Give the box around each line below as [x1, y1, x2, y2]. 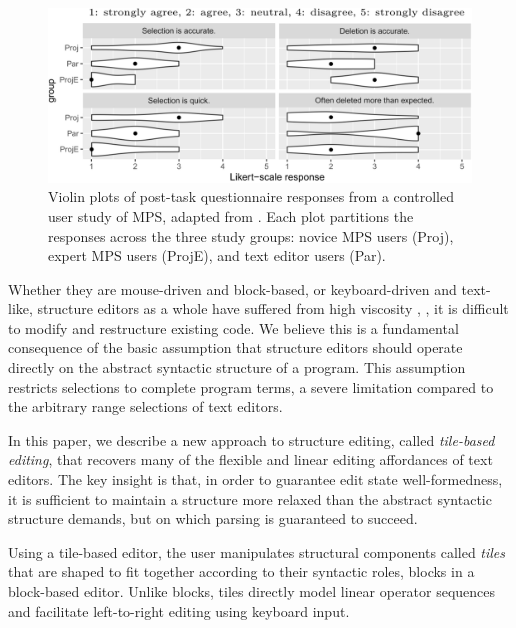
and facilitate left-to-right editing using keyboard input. [8, 600, 350, 621]
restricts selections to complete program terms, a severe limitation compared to [8, 376, 494, 397]
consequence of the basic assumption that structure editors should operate [8, 337, 463, 358]
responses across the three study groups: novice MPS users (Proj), [48, 225, 454, 246]
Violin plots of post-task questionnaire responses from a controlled [48, 186, 454, 207]
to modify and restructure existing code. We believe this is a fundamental [8, 317, 459, 338]
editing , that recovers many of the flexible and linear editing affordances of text [8, 449, 493, 470]
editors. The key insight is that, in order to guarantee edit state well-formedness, [8, 469, 503, 490]
